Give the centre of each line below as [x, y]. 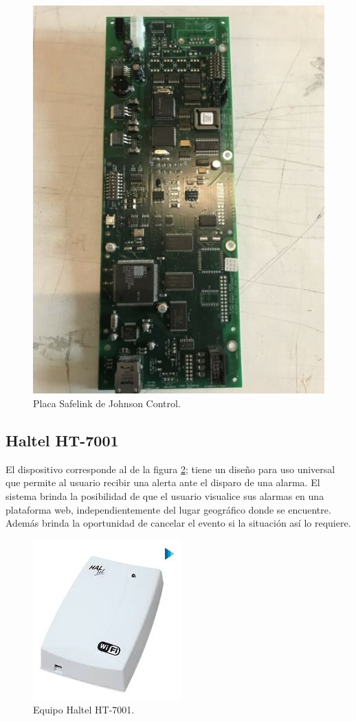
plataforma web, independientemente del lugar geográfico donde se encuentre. [168, 509]
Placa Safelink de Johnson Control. [107, 403]
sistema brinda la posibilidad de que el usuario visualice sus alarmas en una [165, 495]
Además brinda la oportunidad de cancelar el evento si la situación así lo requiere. [178, 523]
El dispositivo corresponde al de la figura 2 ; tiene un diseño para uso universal [170, 469]
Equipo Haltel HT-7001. [84, 710]
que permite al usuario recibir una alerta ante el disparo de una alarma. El [163, 482]
